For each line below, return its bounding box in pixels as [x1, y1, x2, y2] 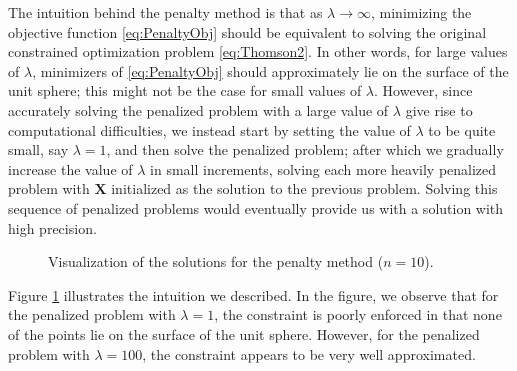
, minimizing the [370, 2, 472, 22]
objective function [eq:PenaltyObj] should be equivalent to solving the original [8, 21, 487, 42]
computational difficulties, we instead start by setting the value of [8, 119, 411, 140]
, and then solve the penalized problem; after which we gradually [106, 139, 504, 160]
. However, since [374, 80, 473, 101]
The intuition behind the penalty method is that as [8, 2, 323, 22]
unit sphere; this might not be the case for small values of [8, 80, 362, 101]
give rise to [405, 99, 473, 120]
